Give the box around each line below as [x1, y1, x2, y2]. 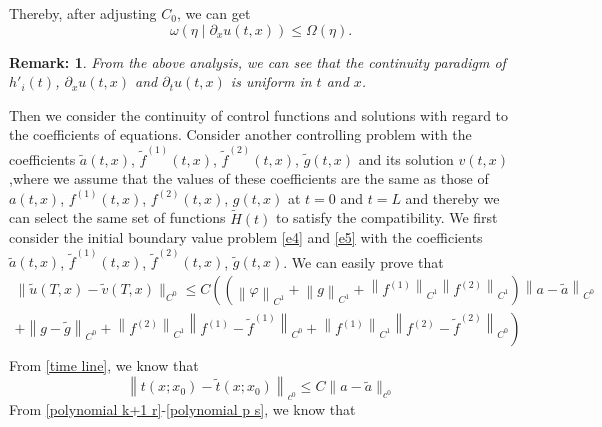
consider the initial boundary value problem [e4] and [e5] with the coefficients [9, 227, 483, 248]
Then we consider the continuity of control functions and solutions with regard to [9, 104, 509, 125]
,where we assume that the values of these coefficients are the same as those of [9, 168, 489, 189]
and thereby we [405, 187, 500, 208]
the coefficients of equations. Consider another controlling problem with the [9, 124, 472, 145]
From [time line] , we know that [9, 355, 199, 376]
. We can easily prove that [283, 251, 444, 272]
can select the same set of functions [9, 207, 226, 228]
